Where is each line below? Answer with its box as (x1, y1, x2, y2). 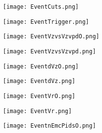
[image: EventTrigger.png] (3, 18, 89, 25)
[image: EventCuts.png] (3, 3, 79, 10)
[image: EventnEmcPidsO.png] (3, 122, 96, 130)
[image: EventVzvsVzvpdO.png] (3, 33, 100, 40)
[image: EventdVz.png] (3, 78, 76, 85)
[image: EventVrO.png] (3, 92, 76, 100)
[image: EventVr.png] (3, 107, 72, 115)
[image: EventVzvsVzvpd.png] (3, 48, 96, 55)
